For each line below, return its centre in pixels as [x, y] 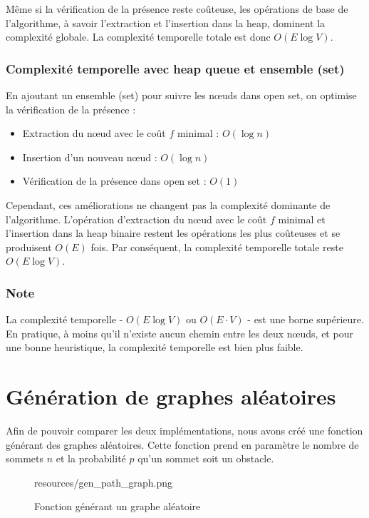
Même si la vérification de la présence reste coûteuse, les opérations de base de [177, 9]
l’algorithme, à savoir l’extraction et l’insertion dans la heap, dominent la [166, 22]
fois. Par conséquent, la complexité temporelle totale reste [217, 247]
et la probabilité [91, 458]
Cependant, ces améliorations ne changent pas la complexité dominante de [168, 204]
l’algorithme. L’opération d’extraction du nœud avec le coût [136, 219]
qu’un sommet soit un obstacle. [206, 458]
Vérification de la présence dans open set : [114, 181]
